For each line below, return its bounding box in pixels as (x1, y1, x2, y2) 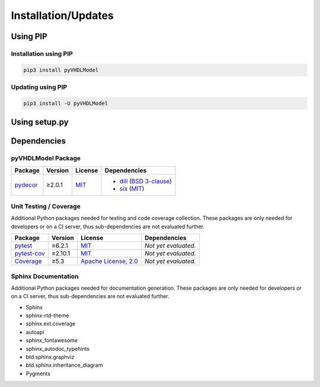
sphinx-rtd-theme (25, 312, 69, 319)
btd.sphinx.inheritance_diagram (25, 362, 103, 369)
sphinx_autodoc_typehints (25, 345, 90, 352)
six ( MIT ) (119, 184, 145, 193)
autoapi (25, 328, 44, 335)
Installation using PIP (11, 49, 73, 57)
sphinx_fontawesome (25, 337, 78, 344)
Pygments (25, 370, 50, 377)
